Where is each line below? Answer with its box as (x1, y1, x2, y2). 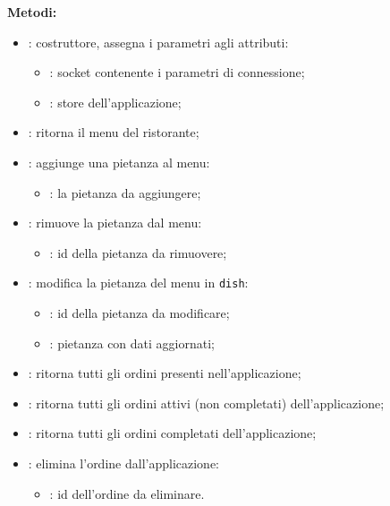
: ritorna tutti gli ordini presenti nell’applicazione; (28, 364, 301, 382)
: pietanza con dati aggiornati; (49, 333, 215, 352)
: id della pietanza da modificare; (49, 304, 230, 322)
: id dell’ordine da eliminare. (49, 484, 205, 502)
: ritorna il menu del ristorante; (28, 123, 199, 142)
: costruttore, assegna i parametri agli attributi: (28, 32, 289, 51)
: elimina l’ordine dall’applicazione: (28, 453, 219, 472)
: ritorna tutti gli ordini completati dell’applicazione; (28, 424, 317, 442)
